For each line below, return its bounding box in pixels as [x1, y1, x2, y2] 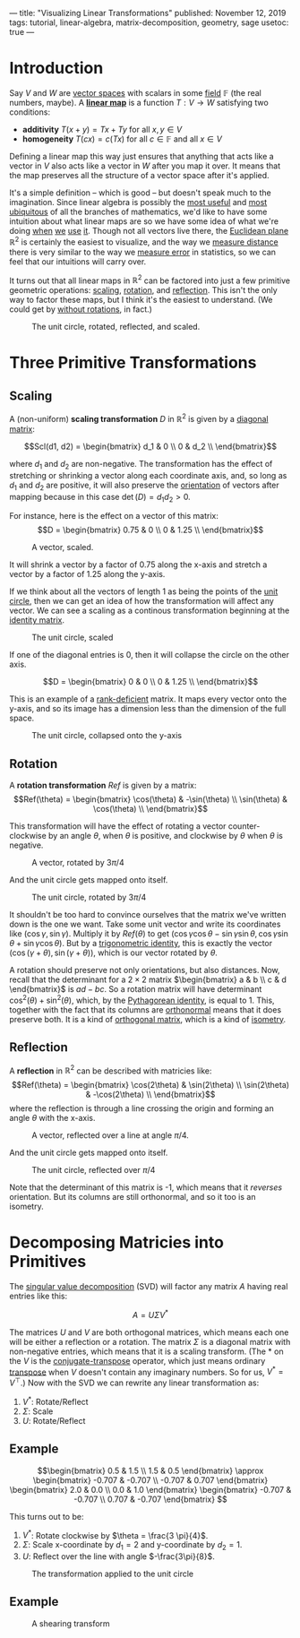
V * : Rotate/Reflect [21, 1395, 89, 1407]
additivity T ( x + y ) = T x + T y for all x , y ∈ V [21, 124, 183, 134]
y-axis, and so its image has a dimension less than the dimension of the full [9, 703, 287, 714]
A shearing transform [31, 1617, 110, 1629]
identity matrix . [9, 615, 65, 625]
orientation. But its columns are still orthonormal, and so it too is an [9, 1192, 256, 1203]
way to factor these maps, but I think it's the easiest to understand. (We [9, 295, 273, 306]
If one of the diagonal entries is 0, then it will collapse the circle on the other [9, 650, 289, 660]
